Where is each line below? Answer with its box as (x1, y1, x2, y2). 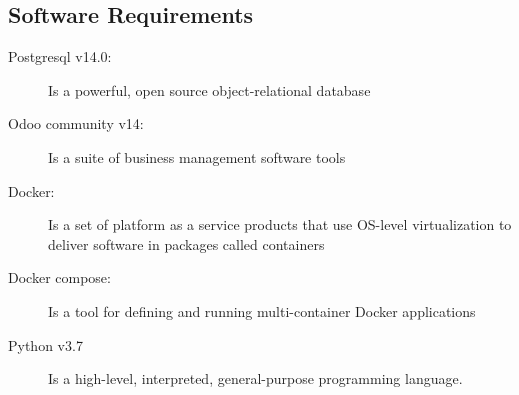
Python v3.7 (8, 334, 83, 355)
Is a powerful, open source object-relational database (48, 79, 371, 100)
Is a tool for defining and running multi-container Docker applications (48, 300, 476, 321)
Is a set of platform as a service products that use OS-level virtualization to (48, 214, 512, 235)
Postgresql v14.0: (8, 46, 112, 67)
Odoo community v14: (8, 113, 144, 134)
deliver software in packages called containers (48, 233, 325, 254)
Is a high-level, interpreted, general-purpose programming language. (48, 368, 463, 389)
